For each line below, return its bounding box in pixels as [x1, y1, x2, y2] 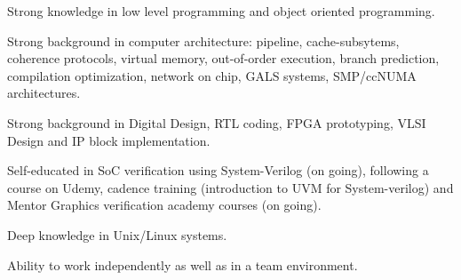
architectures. [7, 84, 81, 102]
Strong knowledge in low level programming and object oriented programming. [7, 2, 435, 20]
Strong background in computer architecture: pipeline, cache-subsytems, [7, 31, 400, 50]
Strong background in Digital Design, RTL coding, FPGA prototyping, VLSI [7, 113, 426, 132]
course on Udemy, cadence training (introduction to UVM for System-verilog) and [7, 178, 454, 196]
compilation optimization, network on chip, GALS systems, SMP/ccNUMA [7, 66, 417, 84]
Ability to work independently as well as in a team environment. [7, 255, 358, 274]
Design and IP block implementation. [7, 131, 211, 149]
